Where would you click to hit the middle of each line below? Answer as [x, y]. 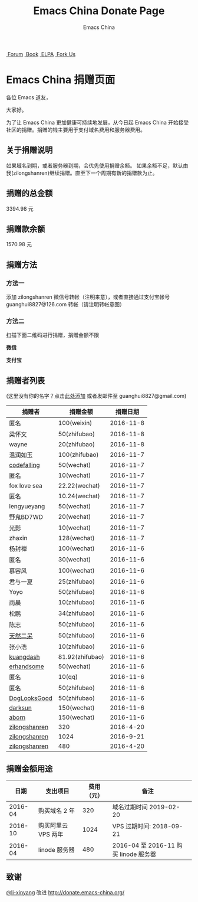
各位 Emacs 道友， [29, 97]
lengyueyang [27, 506]
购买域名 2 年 [57, 811]
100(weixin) [75, 423]
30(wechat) [75, 560]
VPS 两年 [51, 834]
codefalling [24, 465]
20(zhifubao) [77, 445]
